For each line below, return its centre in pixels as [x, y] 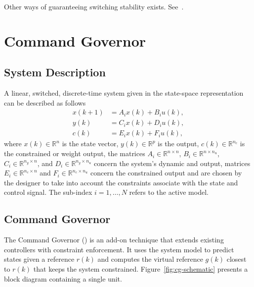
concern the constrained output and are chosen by [166, 173]
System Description [55, 72]
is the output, [178, 143]
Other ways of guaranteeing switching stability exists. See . [94, 6]
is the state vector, [90, 143]
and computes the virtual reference [150, 259]
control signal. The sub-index [48, 192]
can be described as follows [45, 102]
